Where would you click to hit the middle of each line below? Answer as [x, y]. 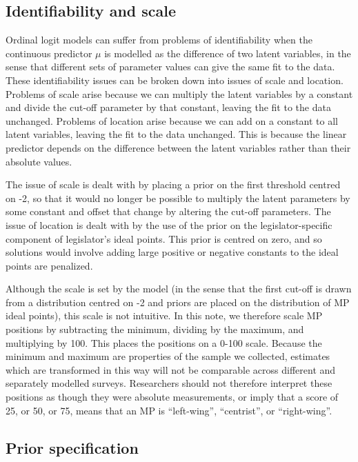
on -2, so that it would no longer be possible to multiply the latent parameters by [178, 198]
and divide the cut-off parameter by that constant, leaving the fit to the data [168, 107]
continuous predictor [49, 53]
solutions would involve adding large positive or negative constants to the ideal [172, 252]
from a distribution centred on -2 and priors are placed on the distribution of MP [178, 302]
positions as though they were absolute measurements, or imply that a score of [172, 397]
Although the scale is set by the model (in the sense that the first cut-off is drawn [179, 289]
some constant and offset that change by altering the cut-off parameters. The [168, 211]
